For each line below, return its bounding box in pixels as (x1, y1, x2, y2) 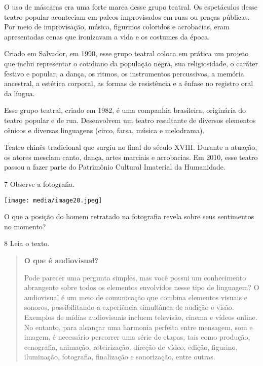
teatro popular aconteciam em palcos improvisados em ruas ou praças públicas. (4, 11, 250, 22)
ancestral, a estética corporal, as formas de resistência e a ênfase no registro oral (4, 78, 253, 89)
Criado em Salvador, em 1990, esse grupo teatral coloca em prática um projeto (4, 48, 249, 59)
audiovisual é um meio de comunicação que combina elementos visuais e (24, 292, 247, 302)
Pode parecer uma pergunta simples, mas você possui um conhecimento (24, 272, 246, 282)
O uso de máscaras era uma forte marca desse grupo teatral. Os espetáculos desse (4, 2, 257, 12)
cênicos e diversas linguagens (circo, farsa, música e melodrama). (4, 125, 205, 135)
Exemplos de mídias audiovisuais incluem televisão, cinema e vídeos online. (24, 311, 257, 322)
